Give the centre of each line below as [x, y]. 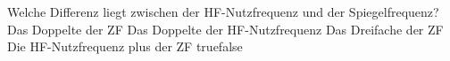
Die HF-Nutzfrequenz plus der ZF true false [125, 46]
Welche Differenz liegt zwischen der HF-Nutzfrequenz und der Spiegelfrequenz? [223, 11]
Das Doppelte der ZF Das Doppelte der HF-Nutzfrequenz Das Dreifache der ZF [225, 29]
